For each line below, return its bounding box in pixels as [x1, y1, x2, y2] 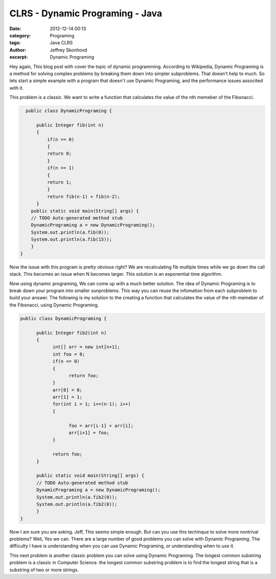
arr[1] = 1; [52, 394, 83, 400]
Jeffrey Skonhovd [50, 46, 87, 53]
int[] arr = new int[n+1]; [52, 344, 120, 350]
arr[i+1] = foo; [68, 430, 109, 436]
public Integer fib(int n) [36, 122, 104, 128]
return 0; [47, 151, 72, 157]
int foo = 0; [52, 351, 85, 357]
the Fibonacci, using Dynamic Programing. [9, 302, 99, 308]
